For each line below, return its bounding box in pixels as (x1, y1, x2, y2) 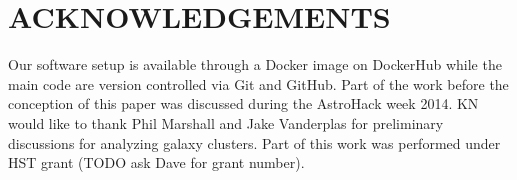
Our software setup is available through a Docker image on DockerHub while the (8, 54, 502, 75)
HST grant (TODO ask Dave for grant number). (8, 152, 305, 173)
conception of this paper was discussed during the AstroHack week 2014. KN (8, 93, 479, 114)
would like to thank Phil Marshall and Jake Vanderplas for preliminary (8, 112, 444, 133)
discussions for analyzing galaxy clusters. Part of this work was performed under (8, 132, 501, 153)
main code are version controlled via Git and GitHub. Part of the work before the (8, 73, 509, 94)
